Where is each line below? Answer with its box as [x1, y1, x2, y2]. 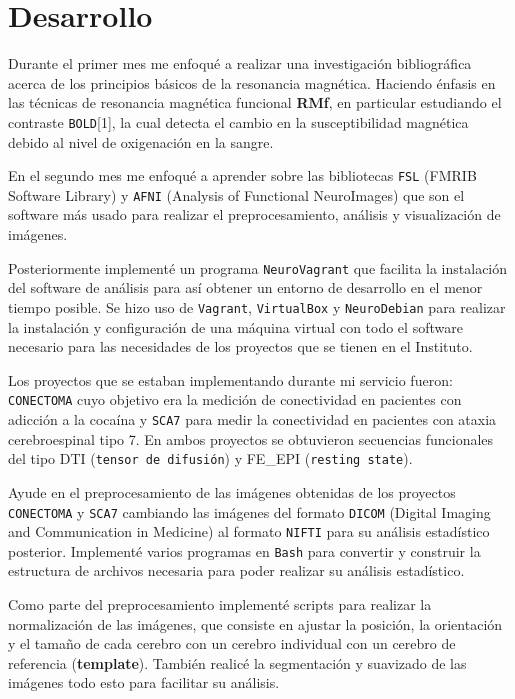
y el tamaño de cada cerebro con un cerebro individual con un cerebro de [8, 633, 456, 654]
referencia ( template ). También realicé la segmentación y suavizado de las [8, 652, 467, 673]
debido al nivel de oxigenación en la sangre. [8, 131, 274, 152]
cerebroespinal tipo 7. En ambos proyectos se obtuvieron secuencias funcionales [8, 428, 494, 449]
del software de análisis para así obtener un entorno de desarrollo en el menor [8, 277, 483, 298]
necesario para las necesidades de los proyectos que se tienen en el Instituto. [8, 336, 473, 357]
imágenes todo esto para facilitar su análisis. [8, 672, 280, 693]
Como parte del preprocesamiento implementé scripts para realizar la [8, 594, 432, 615]
